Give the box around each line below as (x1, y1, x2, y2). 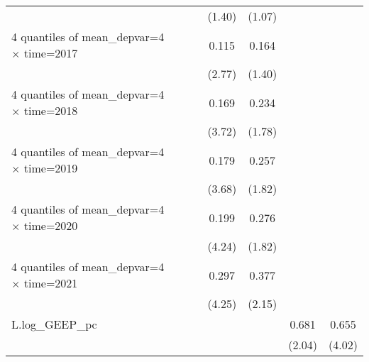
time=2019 (23, 160, 78, 176)
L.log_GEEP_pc (11, 316, 97, 332)
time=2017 (23, 45, 78, 61)
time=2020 (23, 217, 78, 234)
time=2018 (23, 102, 78, 119)
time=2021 (23, 275, 78, 291)
